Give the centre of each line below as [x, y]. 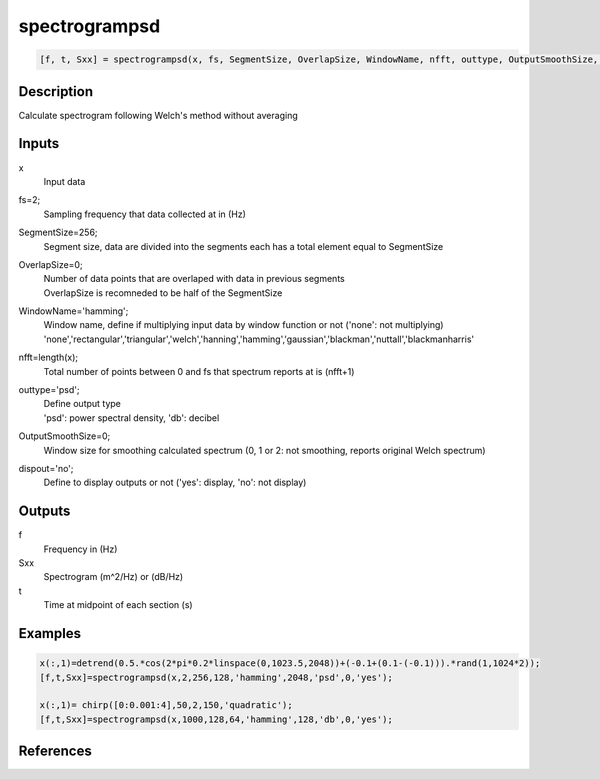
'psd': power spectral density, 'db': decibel [131, 417]
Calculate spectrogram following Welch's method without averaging [158, 115]
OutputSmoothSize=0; [64, 436]
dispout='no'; [46, 468]
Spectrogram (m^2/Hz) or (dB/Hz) [113, 577]
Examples [50, 633]
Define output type [82, 404]
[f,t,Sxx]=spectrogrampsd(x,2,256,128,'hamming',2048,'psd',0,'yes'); [216, 677]
